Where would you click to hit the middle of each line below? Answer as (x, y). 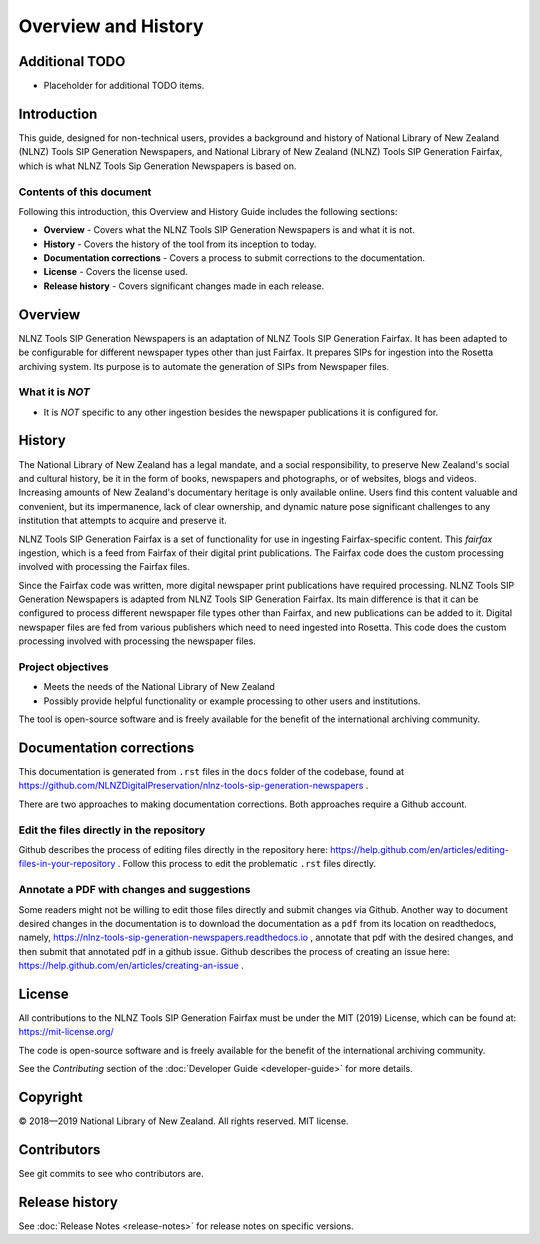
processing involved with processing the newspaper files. (137, 641)
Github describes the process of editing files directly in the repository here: (173, 850)
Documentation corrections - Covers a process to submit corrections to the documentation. (234, 258)
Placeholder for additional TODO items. (124, 86)
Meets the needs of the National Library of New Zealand (159, 687)
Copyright (51, 1097)
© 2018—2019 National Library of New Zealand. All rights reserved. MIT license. (183, 1121)
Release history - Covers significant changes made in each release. (184, 286)
